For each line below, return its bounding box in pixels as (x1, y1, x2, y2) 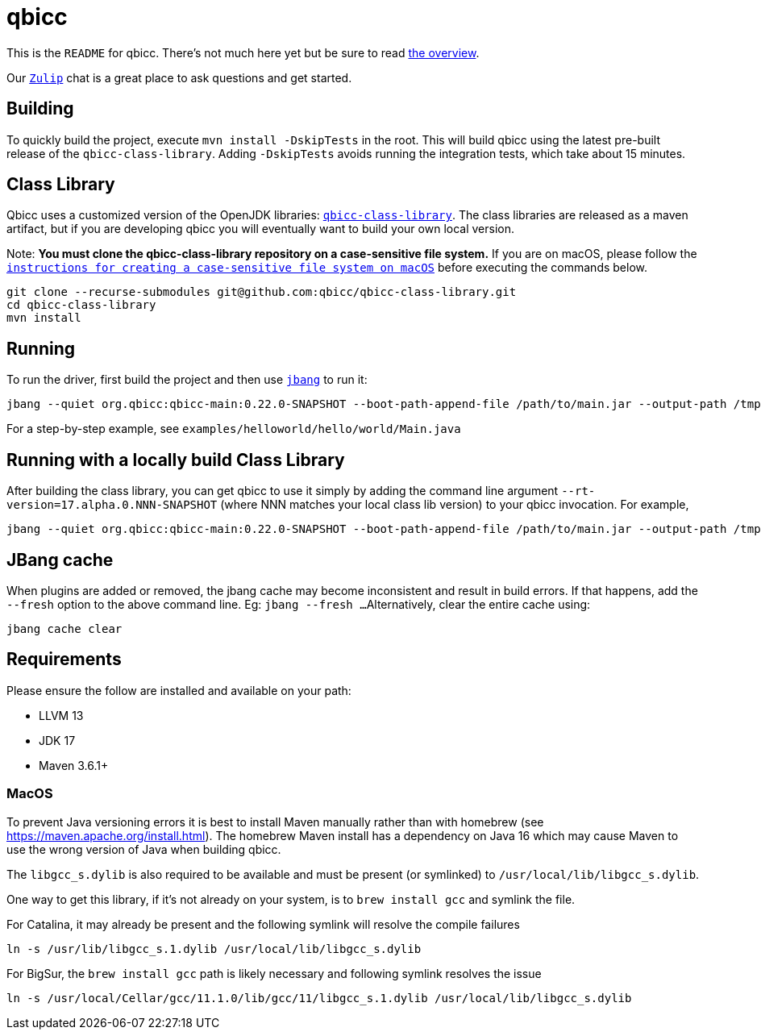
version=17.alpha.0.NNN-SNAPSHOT (6, 498, 218, 512)
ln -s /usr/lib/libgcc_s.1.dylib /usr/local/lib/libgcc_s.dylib (6, 942, 422, 955)
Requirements (6, 649, 122, 670)
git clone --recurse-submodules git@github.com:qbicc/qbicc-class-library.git (6, 285, 517, 299)
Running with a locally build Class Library (6, 449, 345, 470)
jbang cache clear (6, 622, 123, 635)
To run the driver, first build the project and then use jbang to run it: (6, 372, 368, 387)
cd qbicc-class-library (6, 298, 156, 312)
